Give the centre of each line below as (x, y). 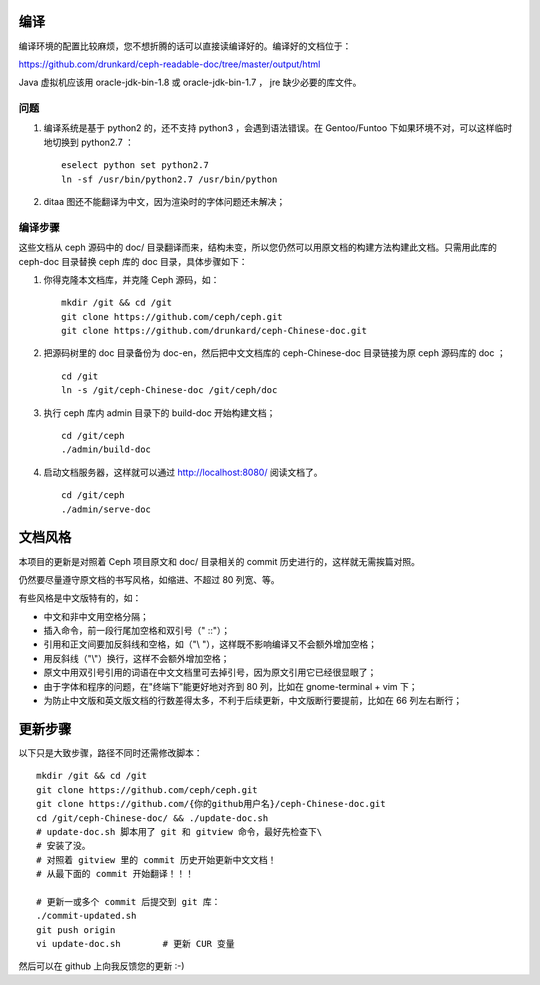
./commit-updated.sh (86, 916)
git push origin (76, 929)
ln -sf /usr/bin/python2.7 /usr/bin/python (169, 179)
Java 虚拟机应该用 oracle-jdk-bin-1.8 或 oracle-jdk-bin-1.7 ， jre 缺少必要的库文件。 (190, 82)
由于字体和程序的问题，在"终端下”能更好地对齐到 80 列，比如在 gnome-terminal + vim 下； (230, 686)
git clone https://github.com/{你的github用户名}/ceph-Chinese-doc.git (211, 804)
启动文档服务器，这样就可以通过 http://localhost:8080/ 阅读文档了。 (183, 472)
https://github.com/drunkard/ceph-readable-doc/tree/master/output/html (169, 64)
